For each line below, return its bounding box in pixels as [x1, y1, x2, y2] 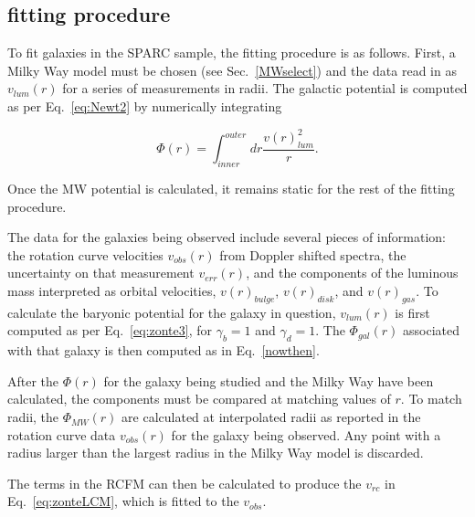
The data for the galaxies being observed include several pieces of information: [7, 227, 446, 247]
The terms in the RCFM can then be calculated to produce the [7, 473, 362, 492]
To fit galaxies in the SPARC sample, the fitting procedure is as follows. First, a [7, 43, 456, 62]
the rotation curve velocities [7, 245, 164, 264]
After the [7, 371, 59, 390]
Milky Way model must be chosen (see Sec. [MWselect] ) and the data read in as [7, 60, 457, 79]
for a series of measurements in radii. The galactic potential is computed [62, 79, 468, 98]
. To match [400, 389, 462, 408]
